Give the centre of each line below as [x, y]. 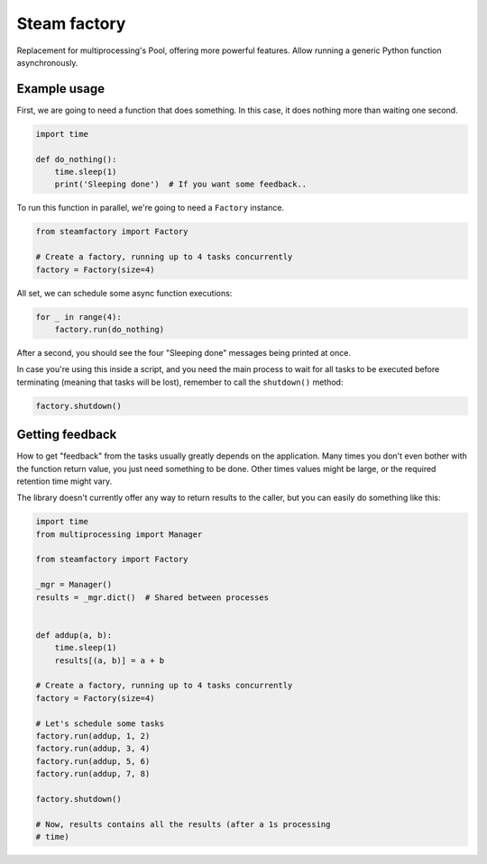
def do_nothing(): [76, 159]
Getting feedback [67, 435]
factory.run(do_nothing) [110, 329]
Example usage [61, 89]
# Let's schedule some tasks [100, 723]
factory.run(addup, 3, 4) [93, 749]
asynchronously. [47, 62]
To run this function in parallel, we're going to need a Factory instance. [150, 208]
